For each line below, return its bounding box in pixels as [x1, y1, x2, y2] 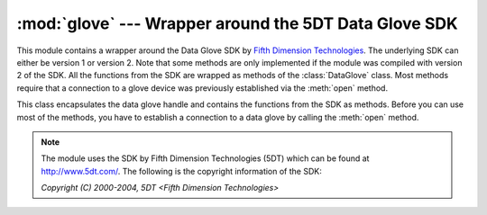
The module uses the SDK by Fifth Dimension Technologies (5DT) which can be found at [41, 153, 370, 164]
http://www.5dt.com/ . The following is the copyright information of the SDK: [41, 166, 322, 176]
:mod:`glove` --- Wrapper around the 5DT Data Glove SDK [16, 13, 459, 33]
